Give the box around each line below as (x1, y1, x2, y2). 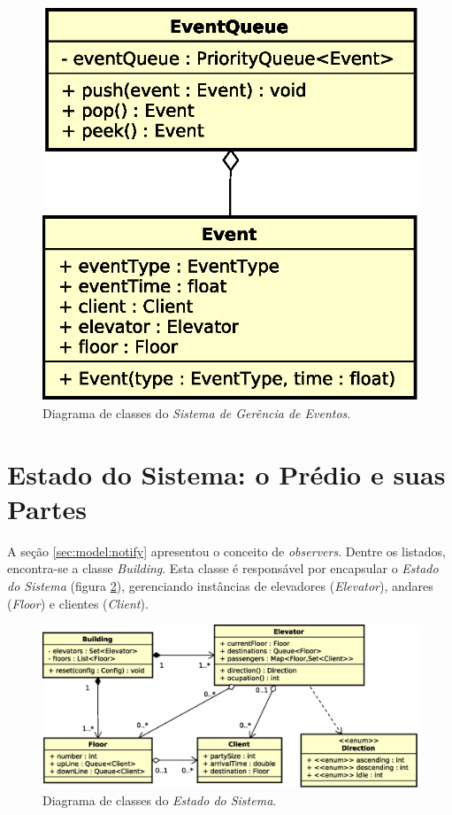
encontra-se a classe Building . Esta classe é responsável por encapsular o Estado (7, 559, 439, 578)
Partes (7, 490, 88, 526)
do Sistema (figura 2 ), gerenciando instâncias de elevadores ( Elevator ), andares (7, 577, 433, 595)
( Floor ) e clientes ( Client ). (7, 594, 149, 612)
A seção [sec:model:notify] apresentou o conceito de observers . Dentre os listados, (7, 541, 446, 560)
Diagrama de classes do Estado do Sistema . (42, 790, 277, 809)
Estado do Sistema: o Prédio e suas (7, 455, 446, 492)
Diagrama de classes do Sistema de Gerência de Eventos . (42, 403, 351, 422)
